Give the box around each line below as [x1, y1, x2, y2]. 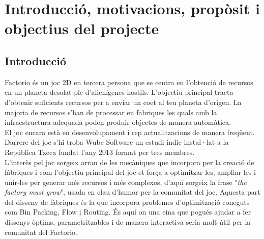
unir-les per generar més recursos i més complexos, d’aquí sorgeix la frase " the [5, 176, 247, 187]
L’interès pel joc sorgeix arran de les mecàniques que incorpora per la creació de [5, 156, 254, 167]
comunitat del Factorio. [5, 226, 77, 237]
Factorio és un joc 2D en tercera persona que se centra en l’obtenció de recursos [5, 76, 253, 87]
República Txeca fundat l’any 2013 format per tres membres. [5, 146, 195, 157]
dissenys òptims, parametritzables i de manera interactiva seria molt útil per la [5, 217, 251, 227]
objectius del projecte [5, 18, 159, 39]
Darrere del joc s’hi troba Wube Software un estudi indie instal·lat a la [5, 137, 229, 147]
